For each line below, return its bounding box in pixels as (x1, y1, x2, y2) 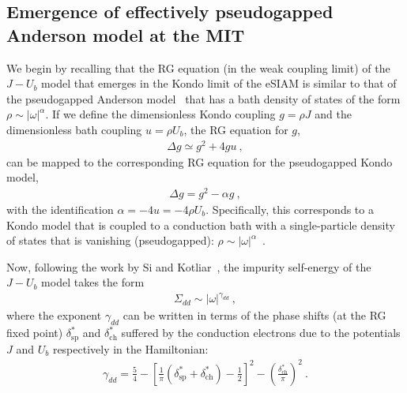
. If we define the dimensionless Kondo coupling (45, 106, 276, 122)
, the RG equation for (183, 121, 288, 137)
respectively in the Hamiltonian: (52, 340, 209, 357)
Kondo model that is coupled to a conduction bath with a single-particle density (6, 216, 395, 233)
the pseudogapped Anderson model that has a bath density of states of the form (6, 90, 401, 107)
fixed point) (6, 324, 63, 341)
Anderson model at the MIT (6, 22, 245, 47)
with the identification (6, 200, 114, 217)
